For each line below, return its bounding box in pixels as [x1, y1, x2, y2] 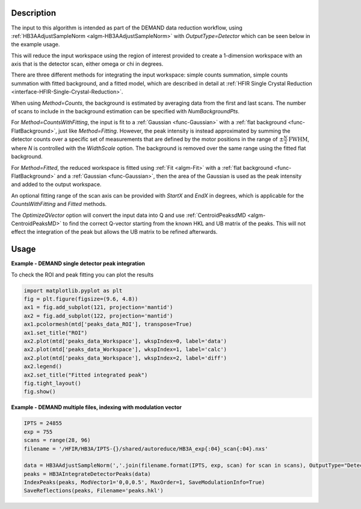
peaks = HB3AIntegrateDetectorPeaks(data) [23, 470, 151, 477]
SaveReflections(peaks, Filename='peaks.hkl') [23, 487, 164, 494]
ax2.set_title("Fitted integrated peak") [23, 371, 148, 378]
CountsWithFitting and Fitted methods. [11, 201, 107, 208]
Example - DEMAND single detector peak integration [11, 260, 146, 267]
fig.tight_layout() [23, 380, 81, 387]
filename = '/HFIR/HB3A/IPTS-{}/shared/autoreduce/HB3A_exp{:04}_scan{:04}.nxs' [23, 445, 268, 452]
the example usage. [11, 41, 60, 48]
